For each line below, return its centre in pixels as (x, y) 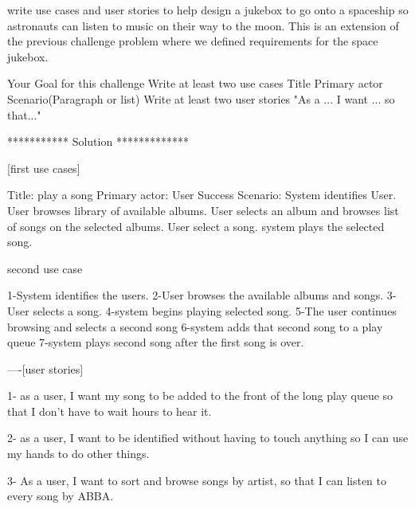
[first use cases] (44, 168)
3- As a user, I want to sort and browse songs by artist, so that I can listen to (197, 480)
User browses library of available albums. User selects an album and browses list (203, 210)
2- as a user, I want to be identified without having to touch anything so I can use (208, 438)
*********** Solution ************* (98, 141)
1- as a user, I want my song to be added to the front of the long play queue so (200, 395)
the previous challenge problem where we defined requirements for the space (193, 41)
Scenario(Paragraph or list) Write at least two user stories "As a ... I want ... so (201, 98)
